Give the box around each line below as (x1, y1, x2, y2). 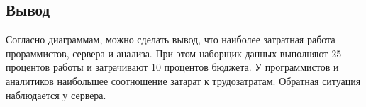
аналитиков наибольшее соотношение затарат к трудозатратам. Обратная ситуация (6, 73, 361, 88)
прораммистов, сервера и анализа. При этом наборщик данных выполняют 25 (6, 45, 342, 60)
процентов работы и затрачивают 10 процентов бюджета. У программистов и (6, 60, 339, 74)
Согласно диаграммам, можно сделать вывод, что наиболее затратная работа (6, 32, 335, 47)
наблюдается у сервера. (6, 87, 106, 102)
